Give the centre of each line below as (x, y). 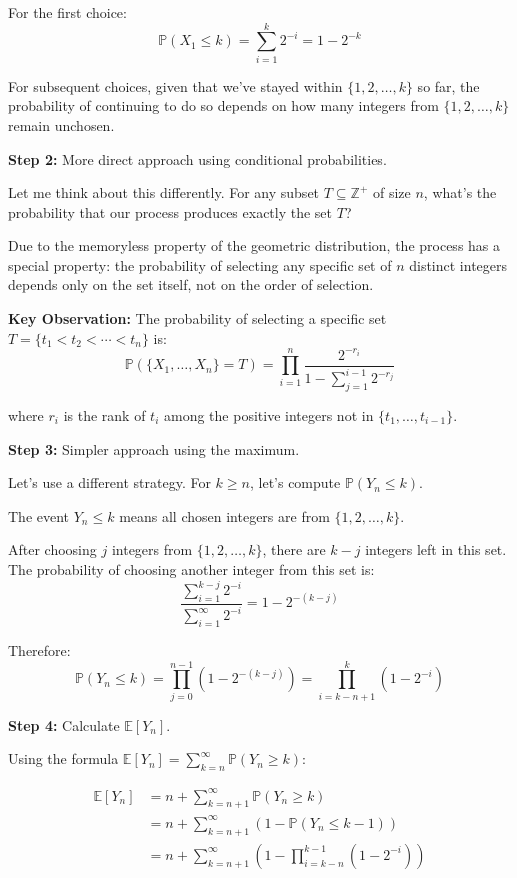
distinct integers (458, 264)
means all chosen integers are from (224, 515)
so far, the (448, 85)
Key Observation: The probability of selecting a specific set (197, 318)
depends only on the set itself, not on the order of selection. (191, 284)
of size (391, 192)
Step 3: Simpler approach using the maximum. (154, 448)
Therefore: (39, 649)
